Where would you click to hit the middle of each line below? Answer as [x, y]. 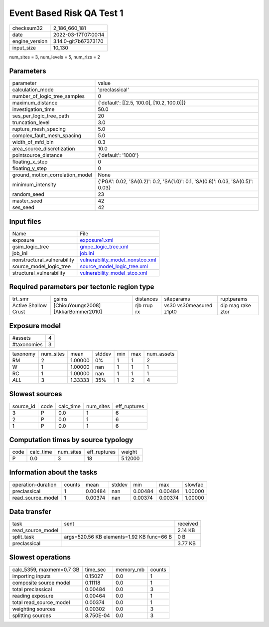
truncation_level [31, 122]
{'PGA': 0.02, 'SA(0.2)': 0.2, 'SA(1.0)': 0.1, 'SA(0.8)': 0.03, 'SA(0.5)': [176, 181]
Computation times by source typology [71, 440]
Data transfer [30, 511]
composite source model [41, 583]
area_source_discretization [44, 149]
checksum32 [28, 28]
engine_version [30, 41]
